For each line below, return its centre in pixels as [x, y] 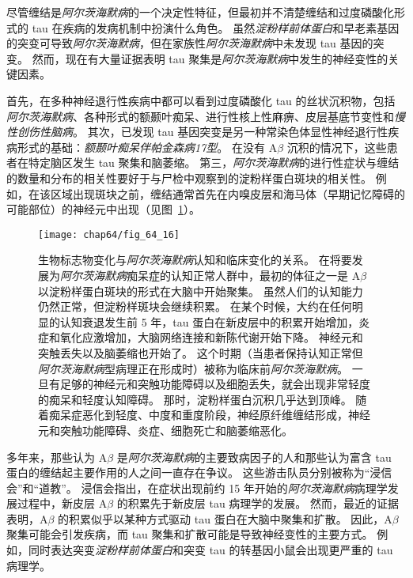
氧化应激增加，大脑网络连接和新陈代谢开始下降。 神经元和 [211, 337]
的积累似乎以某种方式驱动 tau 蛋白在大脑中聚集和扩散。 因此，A [225, 518]
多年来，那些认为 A [57, 457]
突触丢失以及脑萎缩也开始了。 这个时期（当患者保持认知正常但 [201, 352]
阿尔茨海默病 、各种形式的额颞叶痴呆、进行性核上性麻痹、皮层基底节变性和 [200, 116]
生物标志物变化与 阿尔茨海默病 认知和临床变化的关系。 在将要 [195, 260]
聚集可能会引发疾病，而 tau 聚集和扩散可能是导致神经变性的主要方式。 [190, 534]
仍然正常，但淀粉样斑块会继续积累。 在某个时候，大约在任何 [195, 306]
